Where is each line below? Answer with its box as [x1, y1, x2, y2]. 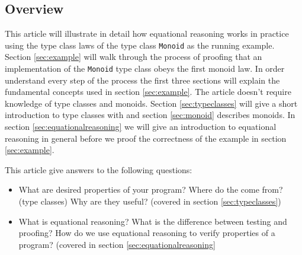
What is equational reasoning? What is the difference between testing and [18, 215, 287, 227]
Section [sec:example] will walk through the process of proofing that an [5, 50, 262, 63]
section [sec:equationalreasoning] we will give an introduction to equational [5, 120, 277, 133]
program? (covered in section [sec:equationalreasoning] [18, 238, 216, 250]
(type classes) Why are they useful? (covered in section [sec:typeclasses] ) [18, 195, 281, 208]
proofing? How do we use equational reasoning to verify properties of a [18, 227, 275, 239]
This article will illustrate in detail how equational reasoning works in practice [5, 27, 289, 40]
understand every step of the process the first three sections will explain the [5, 74, 280, 86]
